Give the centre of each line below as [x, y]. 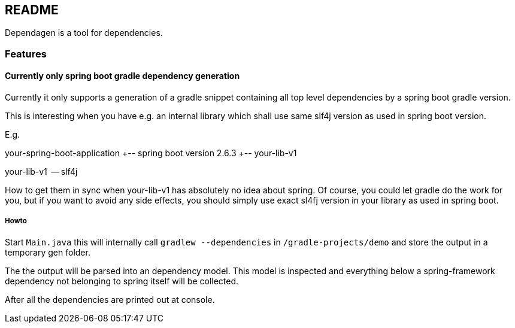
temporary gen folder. [48, 252]
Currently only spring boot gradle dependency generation [122, 76]
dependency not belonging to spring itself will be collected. [122, 281]
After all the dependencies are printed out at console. [110, 299]
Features [26, 54]
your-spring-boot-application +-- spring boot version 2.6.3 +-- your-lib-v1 [151, 153]
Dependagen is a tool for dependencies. [84, 33]
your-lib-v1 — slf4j [41, 172]
